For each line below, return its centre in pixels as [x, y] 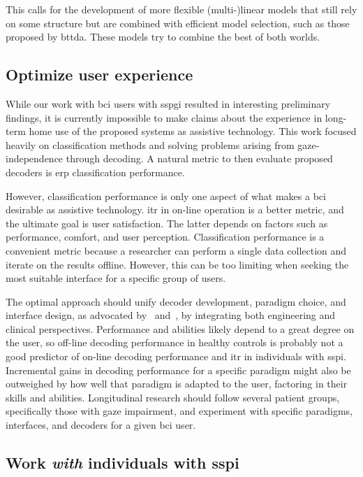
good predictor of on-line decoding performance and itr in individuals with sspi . [176, 356]
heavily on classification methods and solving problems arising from [150, 144]
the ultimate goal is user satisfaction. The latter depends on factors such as [167, 223]
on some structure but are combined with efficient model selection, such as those [178, 23]
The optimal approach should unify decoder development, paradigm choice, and [176, 301]
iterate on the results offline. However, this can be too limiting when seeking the [177, 264]
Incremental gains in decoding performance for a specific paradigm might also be [178, 370]
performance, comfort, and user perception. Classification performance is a [165, 237]
